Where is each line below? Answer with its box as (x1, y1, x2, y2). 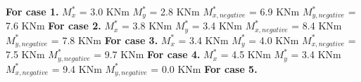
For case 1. (6, 4, 59, 18)
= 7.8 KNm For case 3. (51, 32, 158, 47)
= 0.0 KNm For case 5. (151, 61, 258, 76)
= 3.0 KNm (79, 4, 129, 18)
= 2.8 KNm (149, 4, 200, 18)
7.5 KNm (6, 47, 45, 62)
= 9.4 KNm (51, 61, 102, 76)
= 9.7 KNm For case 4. (94, 47, 201, 62)
